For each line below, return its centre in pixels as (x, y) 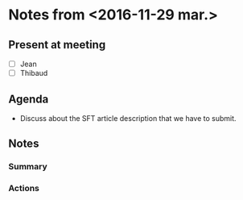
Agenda (29, 99)
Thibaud (34, 73)
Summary (28, 167)
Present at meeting (57, 45)
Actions (24, 189)
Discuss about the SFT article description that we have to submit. (128, 118)
